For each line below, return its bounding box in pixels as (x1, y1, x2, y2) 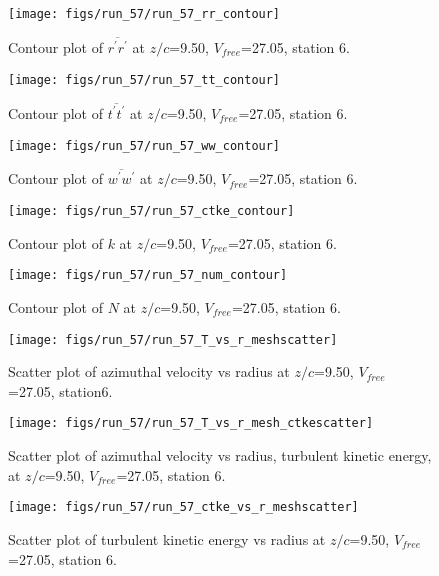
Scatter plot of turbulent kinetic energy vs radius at (8, 528, 326, 549)
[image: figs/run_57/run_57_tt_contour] (8, 72, 281, 87)
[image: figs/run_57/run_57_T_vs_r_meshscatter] (8, 332, 338, 347)
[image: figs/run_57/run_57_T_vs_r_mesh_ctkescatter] (8, 416, 374, 431)
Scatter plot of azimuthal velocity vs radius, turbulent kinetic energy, (8, 445, 432, 466)
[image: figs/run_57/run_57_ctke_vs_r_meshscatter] (8, 500, 359, 515)
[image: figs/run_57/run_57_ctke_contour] (8, 204, 295, 219)
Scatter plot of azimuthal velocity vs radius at (8, 361, 290, 382)
